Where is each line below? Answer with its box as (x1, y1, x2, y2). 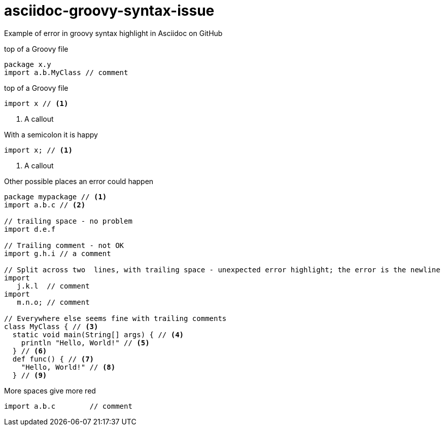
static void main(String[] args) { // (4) (12, 330, 184, 339)
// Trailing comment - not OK (4, 241, 124, 249)
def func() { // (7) (12, 354, 94, 363)
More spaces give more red (4, 386, 96, 395)
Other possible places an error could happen (4, 176, 154, 186)
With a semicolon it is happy (4, 130, 98, 139)
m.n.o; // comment (17, 298, 90, 306)
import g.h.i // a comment (4, 249, 111, 258)
